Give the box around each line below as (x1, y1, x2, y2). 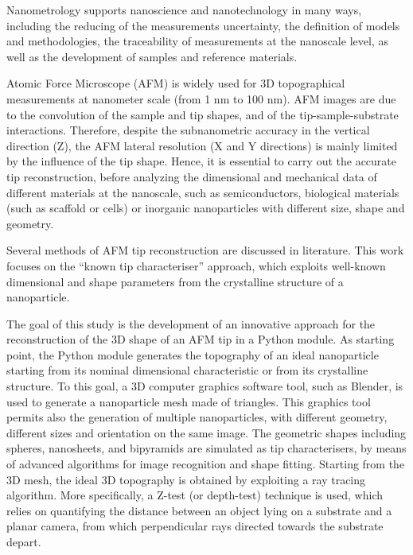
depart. (6, 534, 41, 549)
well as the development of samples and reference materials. (6, 48, 298, 64)
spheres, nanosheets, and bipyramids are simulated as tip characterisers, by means (6, 440, 407, 456)
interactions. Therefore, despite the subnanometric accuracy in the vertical (6, 122, 370, 138)
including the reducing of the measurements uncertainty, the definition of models (6, 17, 400, 33)
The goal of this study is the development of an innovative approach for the (6, 315, 376, 332)
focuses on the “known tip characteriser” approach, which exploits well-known (6, 257, 386, 274)
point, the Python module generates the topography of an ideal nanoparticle (6, 346, 379, 363)
